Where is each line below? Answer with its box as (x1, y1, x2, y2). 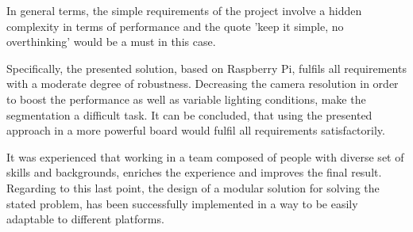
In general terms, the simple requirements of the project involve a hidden (6, 2, 362, 18)
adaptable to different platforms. (6, 211, 164, 227)
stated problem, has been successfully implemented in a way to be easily (6, 195, 358, 211)
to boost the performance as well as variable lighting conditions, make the (6, 90, 366, 107)
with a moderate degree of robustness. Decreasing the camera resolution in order (6, 75, 399, 92)
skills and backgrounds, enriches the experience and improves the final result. (6, 164, 382, 181)
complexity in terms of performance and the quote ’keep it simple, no (6, 17, 344, 34)
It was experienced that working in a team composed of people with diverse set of (6, 148, 404, 165)
